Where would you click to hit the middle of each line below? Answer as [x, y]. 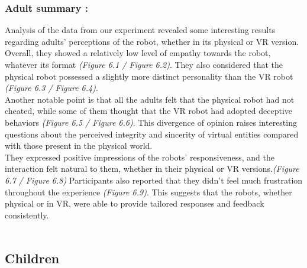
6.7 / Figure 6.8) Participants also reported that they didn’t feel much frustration [154, 180]
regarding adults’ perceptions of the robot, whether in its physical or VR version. [152, 41]
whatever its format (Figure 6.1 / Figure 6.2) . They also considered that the [144, 64]
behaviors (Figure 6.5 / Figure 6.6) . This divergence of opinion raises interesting [151, 122]
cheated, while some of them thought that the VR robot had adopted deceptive [149, 111]
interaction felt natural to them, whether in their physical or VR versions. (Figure [152, 169]
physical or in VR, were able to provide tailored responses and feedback [135, 203]
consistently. [27, 215]
